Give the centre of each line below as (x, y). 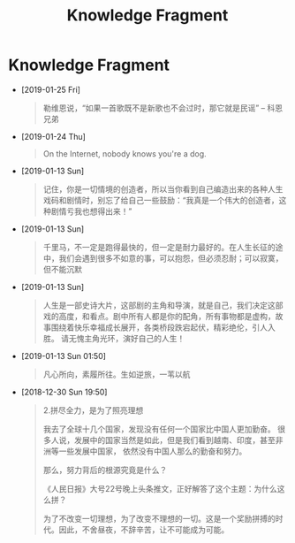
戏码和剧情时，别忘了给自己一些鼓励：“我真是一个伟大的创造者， (161, 200)
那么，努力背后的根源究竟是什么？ (105, 470)
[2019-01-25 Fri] (51, 89)
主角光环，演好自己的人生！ (135, 338)
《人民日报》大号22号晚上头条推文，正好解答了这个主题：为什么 (160, 488)
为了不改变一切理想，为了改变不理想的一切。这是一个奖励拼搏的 (159, 518)
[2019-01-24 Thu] (53, 136)
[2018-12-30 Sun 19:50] (64, 392)
